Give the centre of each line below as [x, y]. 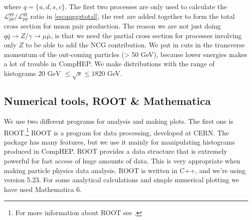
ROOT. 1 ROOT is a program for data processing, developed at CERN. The [117, 132]
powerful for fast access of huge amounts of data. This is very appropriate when [122, 161]
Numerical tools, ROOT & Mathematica [107, 101]
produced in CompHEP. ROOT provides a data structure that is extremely [116, 151]
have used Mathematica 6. [43, 189]
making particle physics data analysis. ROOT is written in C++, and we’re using [125, 170]
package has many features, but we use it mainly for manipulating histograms [119, 141]
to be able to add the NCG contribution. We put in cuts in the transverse [135, 45]
